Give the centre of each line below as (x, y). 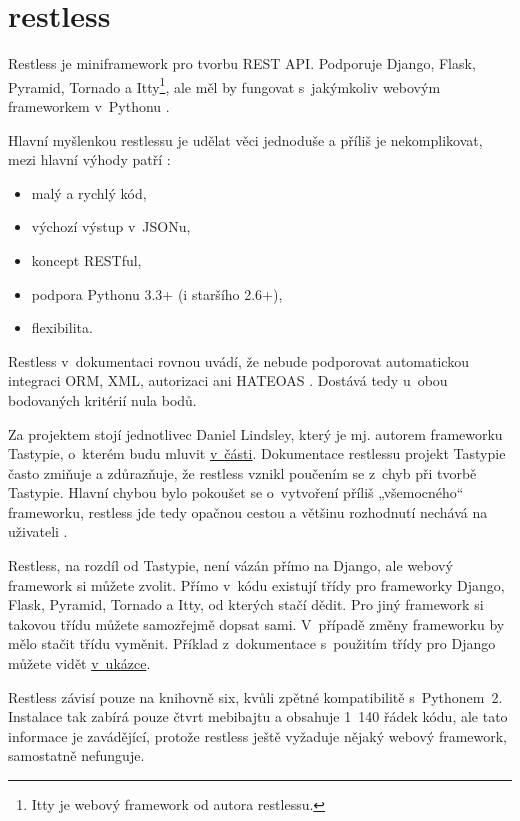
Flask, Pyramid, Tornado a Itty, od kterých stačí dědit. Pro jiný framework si (246, 604)
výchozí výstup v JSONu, (111, 226)
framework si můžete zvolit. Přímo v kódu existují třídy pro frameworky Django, (256, 584)
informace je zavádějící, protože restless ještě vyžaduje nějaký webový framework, (258, 735)
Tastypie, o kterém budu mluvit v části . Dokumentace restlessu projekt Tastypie (257, 453)
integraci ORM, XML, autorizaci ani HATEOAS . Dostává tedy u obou (228, 380)
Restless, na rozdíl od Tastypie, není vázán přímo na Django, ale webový (230, 565)
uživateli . (38, 531)
